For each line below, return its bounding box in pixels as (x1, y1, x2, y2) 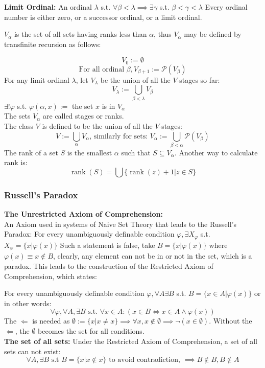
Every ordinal (205, 2, 248, 12)
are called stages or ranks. (43, 110, 124, 121)
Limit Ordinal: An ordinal (4, 2, 92, 12)
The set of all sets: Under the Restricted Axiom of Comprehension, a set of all (4, 335, 257, 346)
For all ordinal (79, 65, 125, 73)
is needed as (32, 315, 70, 326)
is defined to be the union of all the (42, 120, 153, 131)
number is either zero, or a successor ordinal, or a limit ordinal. (4, 11, 202, 22)
